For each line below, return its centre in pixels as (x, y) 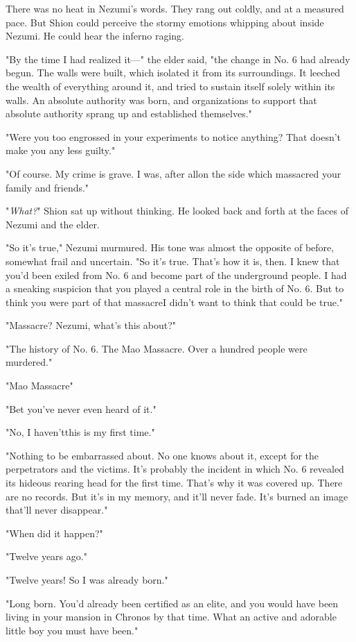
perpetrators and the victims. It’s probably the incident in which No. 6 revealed (175, 469)
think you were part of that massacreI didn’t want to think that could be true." (175, 302)
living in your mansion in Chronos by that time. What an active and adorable (171, 617)
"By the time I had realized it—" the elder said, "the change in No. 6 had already (178, 59)
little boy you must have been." (72, 630)
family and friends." (47, 187)
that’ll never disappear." (57, 510)
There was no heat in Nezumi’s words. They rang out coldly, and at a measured (175, 8)
